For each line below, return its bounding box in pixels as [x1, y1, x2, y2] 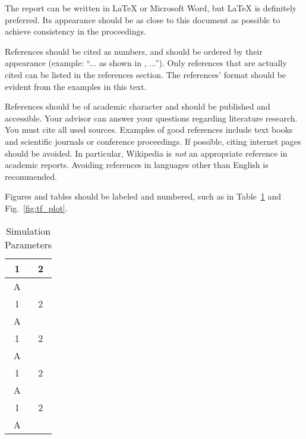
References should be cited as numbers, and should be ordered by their [5, 45, 263, 57]
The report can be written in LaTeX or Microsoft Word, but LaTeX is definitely [5, 2, 297, 14]
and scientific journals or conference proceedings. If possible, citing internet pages [5, 135, 301, 147]
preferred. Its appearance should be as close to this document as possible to [5, 13, 280, 26]
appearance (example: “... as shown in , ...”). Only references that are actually [5, 57, 287, 69]
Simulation [5, 223, 51, 238]
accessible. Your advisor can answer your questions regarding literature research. [5, 111, 298, 124]
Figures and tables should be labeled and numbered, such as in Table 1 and [5, 190, 282, 203]
